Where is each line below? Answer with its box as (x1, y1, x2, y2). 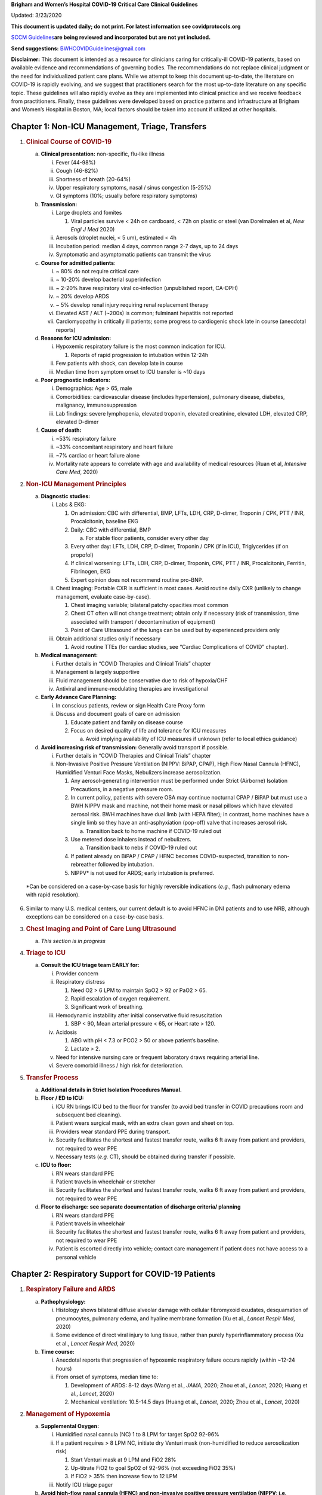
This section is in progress (41, 937, 106, 944)
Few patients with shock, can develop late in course (55, 359, 183, 367)
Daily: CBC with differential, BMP (70, 526, 151, 533)
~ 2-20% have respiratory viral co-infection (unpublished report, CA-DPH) (55, 284, 239, 291)
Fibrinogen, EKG (70, 568, 111, 575)
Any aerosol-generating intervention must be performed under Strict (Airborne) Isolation (70, 777, 288, 785)
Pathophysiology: (41, 1298, 86, 1305)
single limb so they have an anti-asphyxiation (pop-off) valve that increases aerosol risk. (70, 819, 288, 826)
